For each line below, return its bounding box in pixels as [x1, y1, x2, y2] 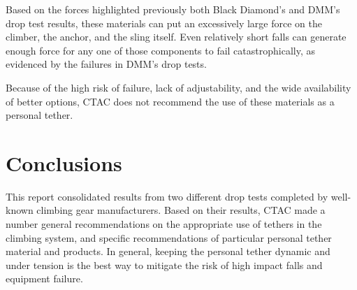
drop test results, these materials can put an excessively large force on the [6, 15, 322, 30]
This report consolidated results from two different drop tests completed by [6, 189, 328, 203]
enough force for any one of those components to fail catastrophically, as [6, 43, 315, 57]
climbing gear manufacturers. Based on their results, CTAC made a [36, 203, 326, 217]
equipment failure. [6, 271, 83, 286]
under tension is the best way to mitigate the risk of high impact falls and [6, 257, 323, 272]
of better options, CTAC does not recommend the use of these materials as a [6, 94, 335, 108]
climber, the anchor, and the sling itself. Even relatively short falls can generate [6, 29, 347, 44]
